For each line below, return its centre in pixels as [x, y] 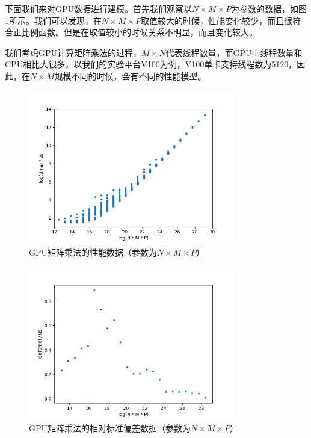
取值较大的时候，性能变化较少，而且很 [216, 20]
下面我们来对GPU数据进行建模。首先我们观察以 [99, 8]
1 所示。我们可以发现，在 [53, 20]
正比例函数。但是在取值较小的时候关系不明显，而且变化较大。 [135, 32]
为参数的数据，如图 [269, 8]
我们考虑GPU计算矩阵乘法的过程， [73, 52]
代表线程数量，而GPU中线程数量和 [234, 52]
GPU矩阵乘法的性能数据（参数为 [93, 252]
